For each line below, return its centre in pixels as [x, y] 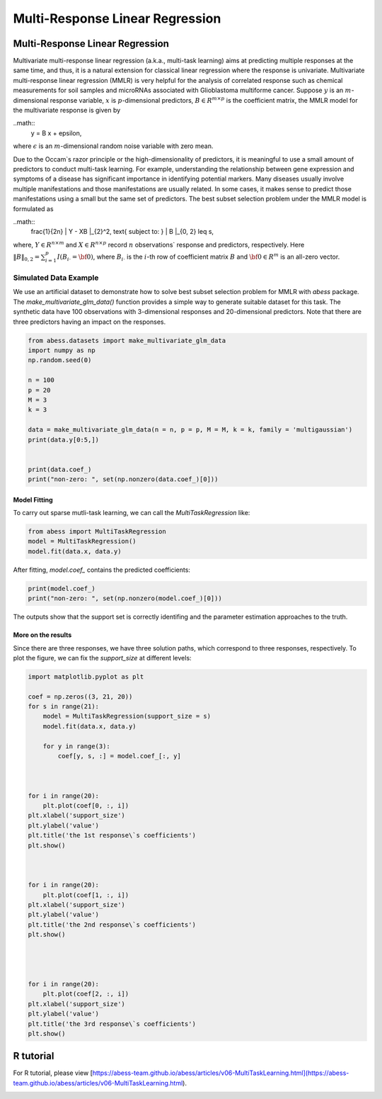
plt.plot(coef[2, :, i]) [86, 994]
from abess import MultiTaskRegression [97, 532]
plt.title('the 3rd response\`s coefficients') [112, 1024]
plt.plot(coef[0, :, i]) [86, 805]
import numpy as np [62, 350]
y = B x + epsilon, [56, 133]
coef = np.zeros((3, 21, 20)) [80, 697]
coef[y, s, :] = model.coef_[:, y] [120, 756]
